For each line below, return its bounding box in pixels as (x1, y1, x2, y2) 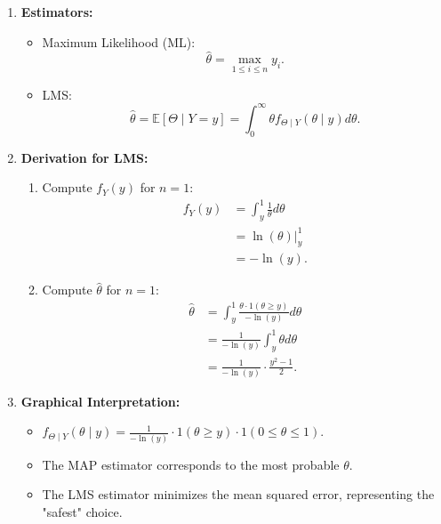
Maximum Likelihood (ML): (42, 32, 196, 51)
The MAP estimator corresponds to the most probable (42, 455, 340, 473)
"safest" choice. (42, 502, 123, 520)
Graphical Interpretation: (20, 391, 180, 410)
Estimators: (20, 3, 93, 20)
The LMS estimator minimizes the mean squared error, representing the (42, 485, 435, 504)
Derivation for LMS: (20, 148, 148, 166)
